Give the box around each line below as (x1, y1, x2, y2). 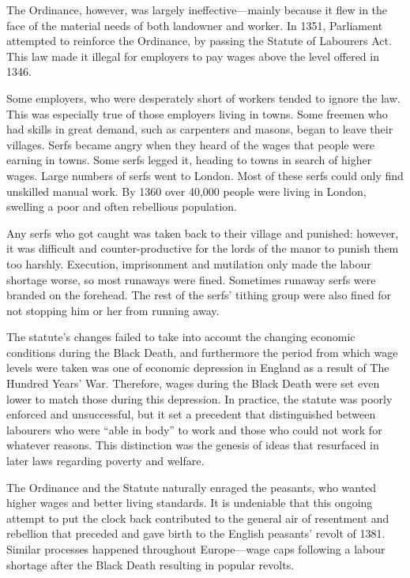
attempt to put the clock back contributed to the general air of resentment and (6, 509, 389, 526)
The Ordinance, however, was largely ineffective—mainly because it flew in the (6, 2, 388, 17)
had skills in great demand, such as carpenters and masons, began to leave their (6, 121, 393, 137)
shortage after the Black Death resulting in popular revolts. (6, 556, 295, 572)
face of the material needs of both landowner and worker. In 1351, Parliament (6, 17, 383, 33)
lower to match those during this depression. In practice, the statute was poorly (6, 390, 393, 407)
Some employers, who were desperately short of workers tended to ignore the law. (6, 89, 401, 106)
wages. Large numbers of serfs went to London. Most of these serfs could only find (6, 167, 404, 183)
